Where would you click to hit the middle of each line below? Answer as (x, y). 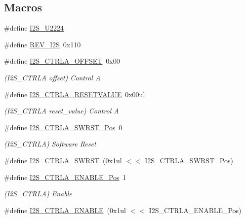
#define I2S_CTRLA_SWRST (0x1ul (63, 160)
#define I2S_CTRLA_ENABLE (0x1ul (65, 210)
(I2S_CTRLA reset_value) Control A (61, 111)
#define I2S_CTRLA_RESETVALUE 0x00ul (75, 94)
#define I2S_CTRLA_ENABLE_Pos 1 (65, 177)
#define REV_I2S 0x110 (42, 44)
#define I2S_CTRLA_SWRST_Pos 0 (63, 127)
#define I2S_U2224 (34, 28)
